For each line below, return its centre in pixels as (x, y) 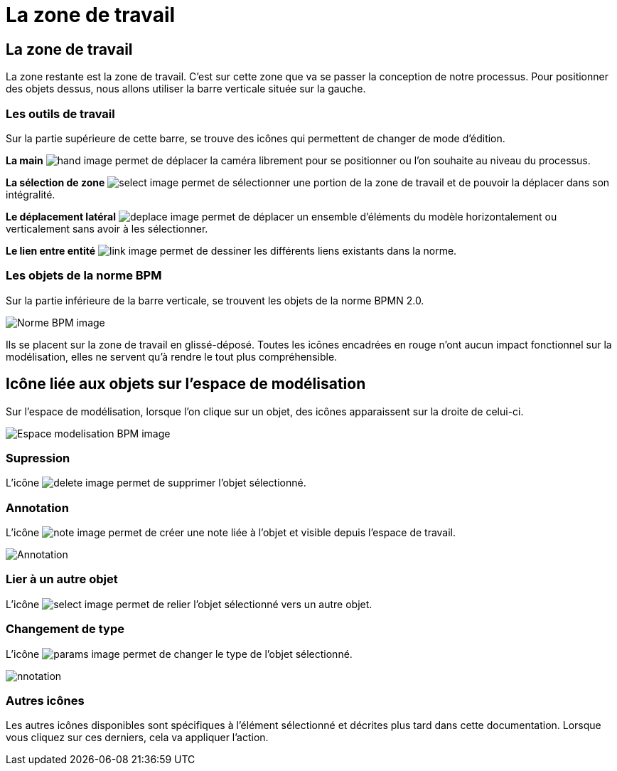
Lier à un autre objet (62, 579)
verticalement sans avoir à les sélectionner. (107, 228)
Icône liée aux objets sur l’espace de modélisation (186, 384)
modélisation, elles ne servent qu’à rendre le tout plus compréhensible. (172, 356)
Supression (38, 458)
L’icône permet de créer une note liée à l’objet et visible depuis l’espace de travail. (231, 533)
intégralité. (31, 194)
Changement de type (65, 629)
